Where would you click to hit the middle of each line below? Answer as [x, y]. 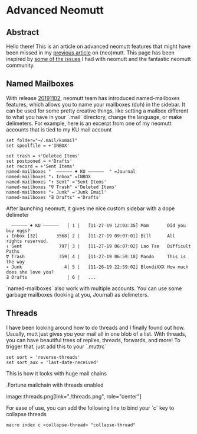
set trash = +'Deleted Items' [43, 156]
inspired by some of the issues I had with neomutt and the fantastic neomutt [98, 59]
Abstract [23, 32]
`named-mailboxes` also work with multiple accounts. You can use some [94, 288]
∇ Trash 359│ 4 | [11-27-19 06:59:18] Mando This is [96, 256]
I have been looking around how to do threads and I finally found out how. [96, 327]
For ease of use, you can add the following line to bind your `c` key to [90, 408]
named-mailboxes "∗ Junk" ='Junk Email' [57, 192]
